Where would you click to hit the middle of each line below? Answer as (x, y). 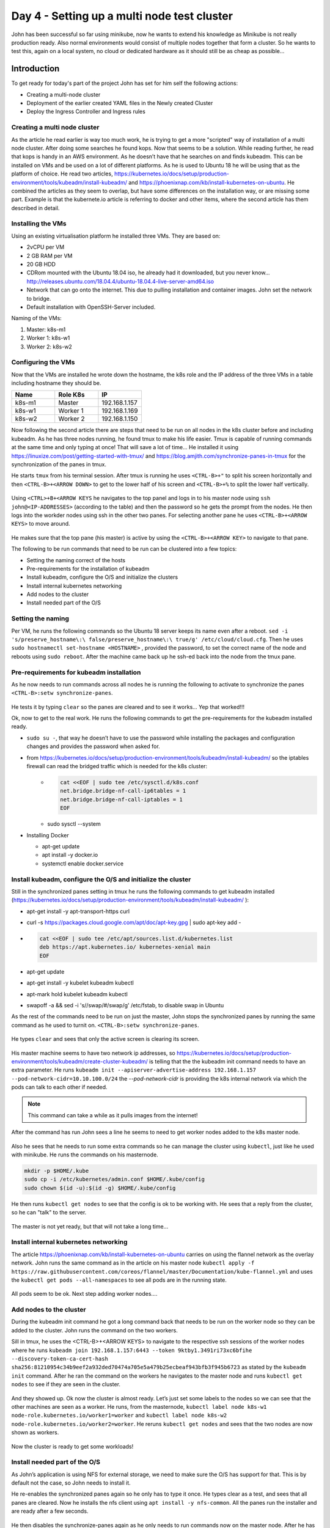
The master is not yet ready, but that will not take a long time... (90, 1226)
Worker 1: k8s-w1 (48, 338)
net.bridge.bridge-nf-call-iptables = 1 (121, 799)
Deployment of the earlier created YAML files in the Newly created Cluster (120, 103)
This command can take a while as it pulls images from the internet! (113, 1115)
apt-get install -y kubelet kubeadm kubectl (80, 983)
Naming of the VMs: (37, 318)
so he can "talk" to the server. (49, 1213)
